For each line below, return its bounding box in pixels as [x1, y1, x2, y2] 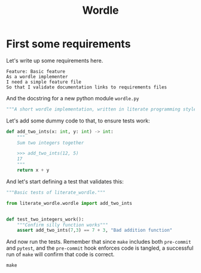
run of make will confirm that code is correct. [6, 251, 115, 258]
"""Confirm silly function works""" [17, 222, 109, 228]
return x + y [17, 167, 50, 173]
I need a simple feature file [6, 79, 82, 85]
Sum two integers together [17, 140, 84, 146]
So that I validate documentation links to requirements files [6, 84, 167, 90]
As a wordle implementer [6, 73, 68, 79]
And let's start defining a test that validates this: [6, 177, 124, 185]
